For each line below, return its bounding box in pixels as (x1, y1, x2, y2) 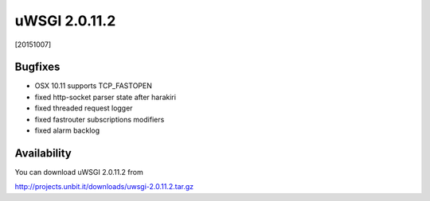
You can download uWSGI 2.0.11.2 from (14, 167, 143, 176)
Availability (14, 146, 72, 160)
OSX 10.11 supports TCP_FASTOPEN (34, 81, 153, 91)
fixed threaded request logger (34, 103, 133, 113)
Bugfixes (14, 60, 61, 74)
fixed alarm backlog (34, 126, 100, 135)
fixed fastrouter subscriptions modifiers (34, 114, 165, 124)
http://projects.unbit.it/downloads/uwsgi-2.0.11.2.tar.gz (14, 182, 194, 191)
